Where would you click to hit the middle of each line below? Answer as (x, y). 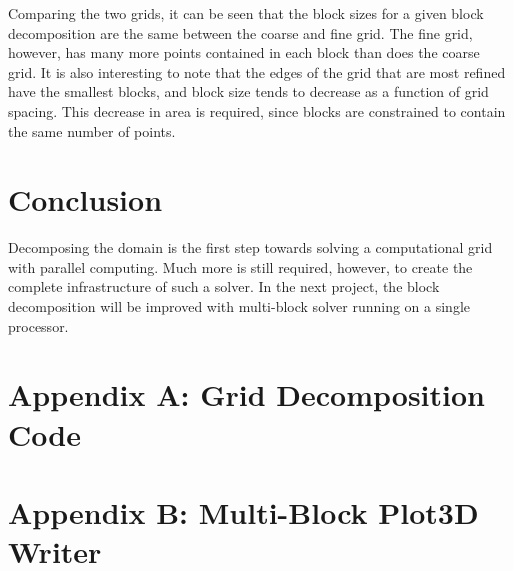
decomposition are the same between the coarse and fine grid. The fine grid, (240, 32)
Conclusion (85, 199)
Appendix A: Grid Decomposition (246, 394)
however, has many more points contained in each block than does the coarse (244, 52)
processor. (38, 325)
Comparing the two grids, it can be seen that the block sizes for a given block (246, 13)
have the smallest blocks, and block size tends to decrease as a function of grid (248, 91)
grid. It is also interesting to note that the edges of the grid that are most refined (257, 71)
